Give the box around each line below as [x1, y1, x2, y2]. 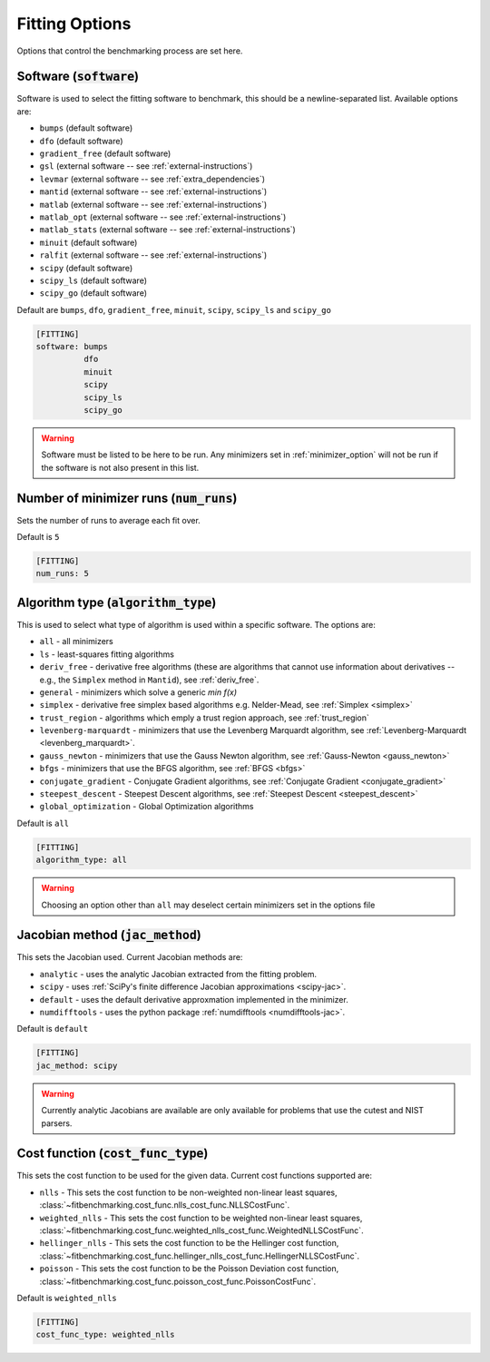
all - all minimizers [39, 636, 113, 647]
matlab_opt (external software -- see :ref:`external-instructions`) [39, 211, 287, 222]
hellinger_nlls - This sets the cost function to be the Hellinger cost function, [39, 1238, 339, 1249]
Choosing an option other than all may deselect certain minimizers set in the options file [41, 899, 376, 910]
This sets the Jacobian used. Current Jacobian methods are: [16, 952, 243, 963]
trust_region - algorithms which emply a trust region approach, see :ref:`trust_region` [39, 712, 369, 723]
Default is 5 [16, 532, 60, 543]
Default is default [16, 1024, 89, 1034]
